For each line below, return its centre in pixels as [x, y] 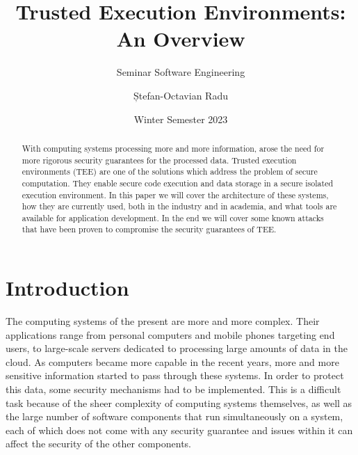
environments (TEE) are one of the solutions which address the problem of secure [170, 171]
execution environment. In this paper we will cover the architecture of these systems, [175, 194]
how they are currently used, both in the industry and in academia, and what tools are [179, 206]
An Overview [181, 39]
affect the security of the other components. [98, 444]
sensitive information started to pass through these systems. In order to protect [175, 375]
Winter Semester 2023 [181, 119]
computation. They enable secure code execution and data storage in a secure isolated [178, 183]
